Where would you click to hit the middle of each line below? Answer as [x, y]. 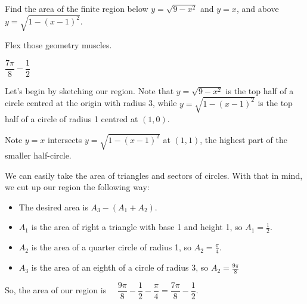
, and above [258, 8]
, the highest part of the [244, 139]
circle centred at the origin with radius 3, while [91, 103]
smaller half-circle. [38, 155]
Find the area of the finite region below [77, 8]
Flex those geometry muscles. [58, 45]
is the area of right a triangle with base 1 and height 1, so [137, 227]
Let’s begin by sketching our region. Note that [89, 90]
